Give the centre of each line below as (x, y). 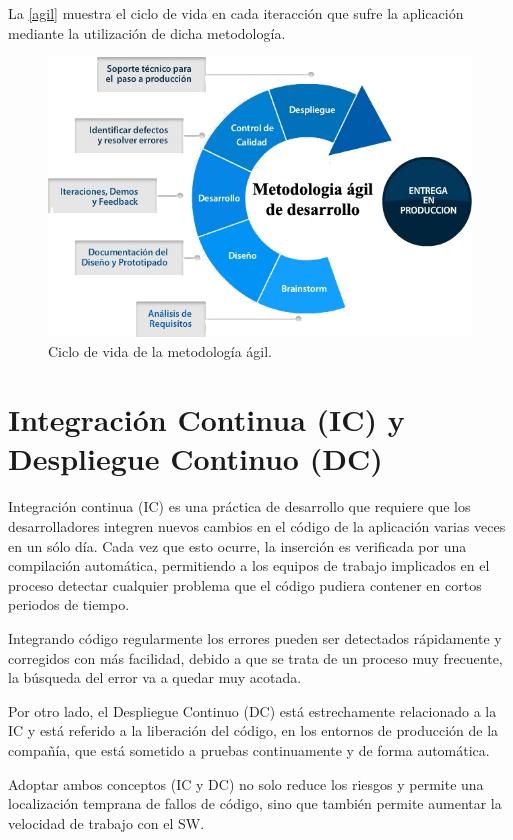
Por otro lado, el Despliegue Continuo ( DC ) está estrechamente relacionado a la (252, 710)
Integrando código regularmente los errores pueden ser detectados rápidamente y (255, 637)
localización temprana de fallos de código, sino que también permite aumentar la (255, 803)
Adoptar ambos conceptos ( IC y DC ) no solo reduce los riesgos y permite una (246, 783)
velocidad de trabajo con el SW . (106, 822)
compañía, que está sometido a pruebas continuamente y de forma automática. (249, 749)
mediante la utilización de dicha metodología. (147, 32)
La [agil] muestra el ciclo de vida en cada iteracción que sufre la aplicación (236, 13)
